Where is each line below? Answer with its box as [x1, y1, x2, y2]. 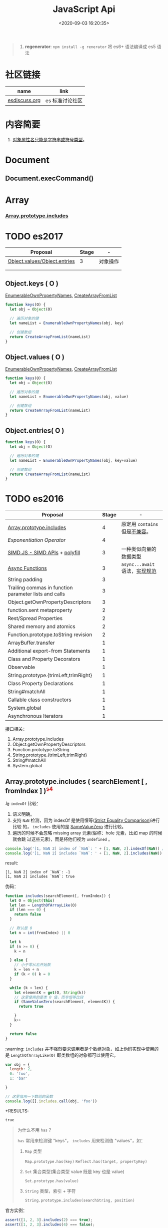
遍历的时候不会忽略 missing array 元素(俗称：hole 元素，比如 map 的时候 [12, 830, 162, 836]
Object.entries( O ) [5, 426, 64, 435]
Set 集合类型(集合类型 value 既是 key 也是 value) [24, 1168, 125, 1174]
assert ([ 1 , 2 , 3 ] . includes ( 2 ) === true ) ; [5, 1217, 93, 1222]
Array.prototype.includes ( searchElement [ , [5, 777, 147, 786]
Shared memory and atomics [7, 623, 76, 630]
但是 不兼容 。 [121, 528, 151, 535]
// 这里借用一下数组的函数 [5, 1094, 53, 1099]
